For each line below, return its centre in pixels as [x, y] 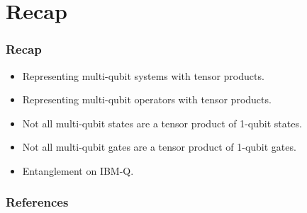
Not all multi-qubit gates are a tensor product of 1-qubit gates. [159, 147]
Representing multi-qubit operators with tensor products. [147, 99]
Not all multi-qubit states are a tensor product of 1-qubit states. [162, 123]
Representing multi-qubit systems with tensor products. [143, 75]
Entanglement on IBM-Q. [78, 170]
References [37, 202]
